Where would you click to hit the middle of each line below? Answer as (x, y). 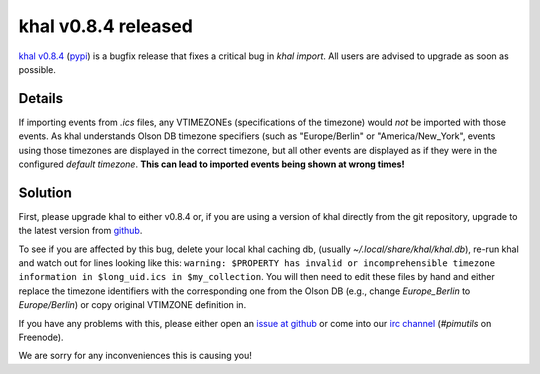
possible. (37, 69)
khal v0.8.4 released (106, 26)
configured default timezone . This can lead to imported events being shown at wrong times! (211, 164)
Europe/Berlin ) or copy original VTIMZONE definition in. (132, 305)
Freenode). (41, 337)
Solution (45, 192)
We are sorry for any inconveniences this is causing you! (135, 356)
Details (41, 98)
